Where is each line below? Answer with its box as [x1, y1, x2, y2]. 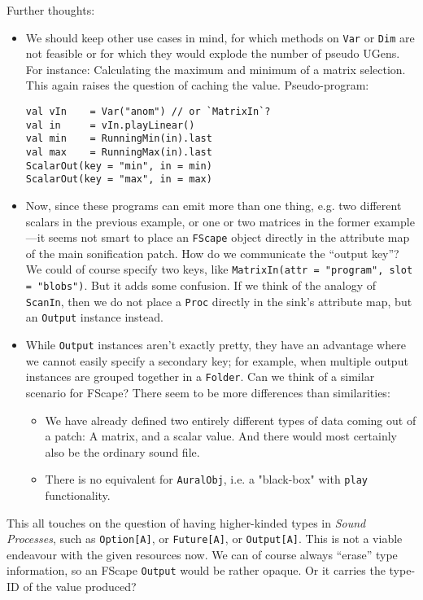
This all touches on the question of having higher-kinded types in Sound [7, 514, 366, 531]
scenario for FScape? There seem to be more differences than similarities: [25, 383, 390, 401]
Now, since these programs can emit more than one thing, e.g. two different [25, 196, 402, 213]
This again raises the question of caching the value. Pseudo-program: [25, 77, 369, 94]
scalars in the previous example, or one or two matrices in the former [25, 212, 371, 230]
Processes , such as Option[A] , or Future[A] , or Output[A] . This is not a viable [7, 530, 403, 547]
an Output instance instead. [25, 309, 164, 326]
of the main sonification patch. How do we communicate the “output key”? [25, 244, 399, 261]
